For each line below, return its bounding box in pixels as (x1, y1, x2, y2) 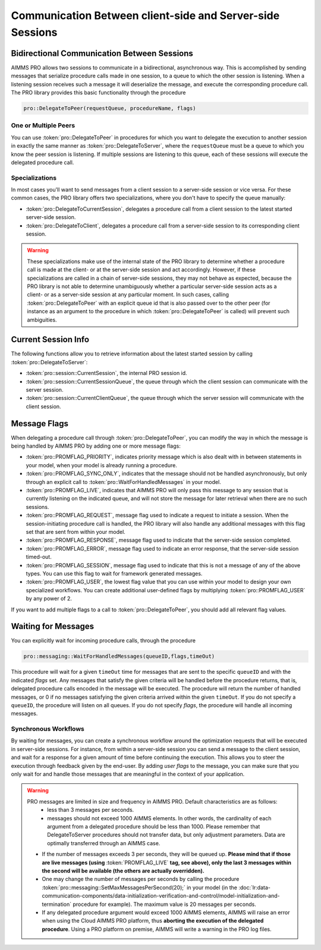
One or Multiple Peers (11, 121, 75, 130)
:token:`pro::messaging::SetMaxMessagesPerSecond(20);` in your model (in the (42, 884, 238, 891)
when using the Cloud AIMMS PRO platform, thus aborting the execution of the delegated (42, 917, 264, 924)
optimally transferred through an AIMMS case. (47, 839, 160, 846)
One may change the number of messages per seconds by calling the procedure (42, 876, 240, 883)
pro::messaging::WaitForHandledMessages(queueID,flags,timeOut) (23, 653, 215, 660)
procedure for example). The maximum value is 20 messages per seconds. (72, 901, 257, 908)
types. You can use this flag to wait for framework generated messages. (26, 570, 203, 577)
